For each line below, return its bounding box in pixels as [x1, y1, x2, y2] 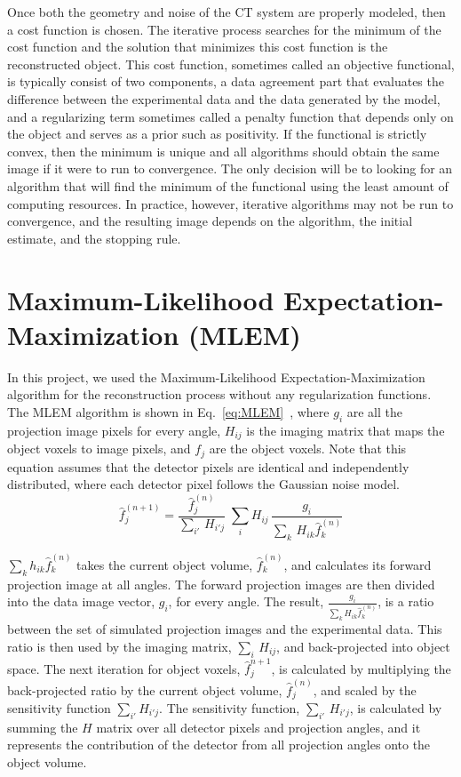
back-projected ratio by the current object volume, [7, 680, 282, 699]
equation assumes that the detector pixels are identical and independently [7, 457, 409, 476]
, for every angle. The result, [168, 592, 324, 611]
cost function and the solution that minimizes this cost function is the [7, 37, 388, 56]
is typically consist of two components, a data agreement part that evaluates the [7, 72, 444, 91]
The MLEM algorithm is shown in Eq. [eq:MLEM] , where [7, 402, 330, 421]
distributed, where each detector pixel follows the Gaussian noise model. [7, 475, 400, 493]
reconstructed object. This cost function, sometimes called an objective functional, [7, 54, 455, 73]
